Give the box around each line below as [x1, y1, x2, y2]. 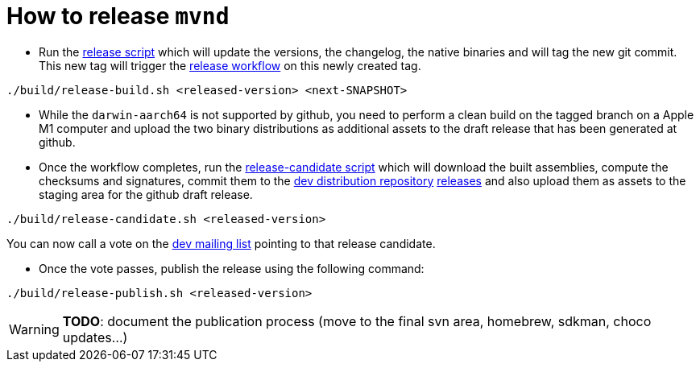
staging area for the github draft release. [39, 187, 253, 201]
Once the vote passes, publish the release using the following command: [39, 261, 425, 275]
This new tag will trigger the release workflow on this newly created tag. [39, 58, 421, 72]
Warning [9, 320, 60, 337]
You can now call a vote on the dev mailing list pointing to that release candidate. [6, 236, 436, 250]
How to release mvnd [6, 2, 230, 30]
